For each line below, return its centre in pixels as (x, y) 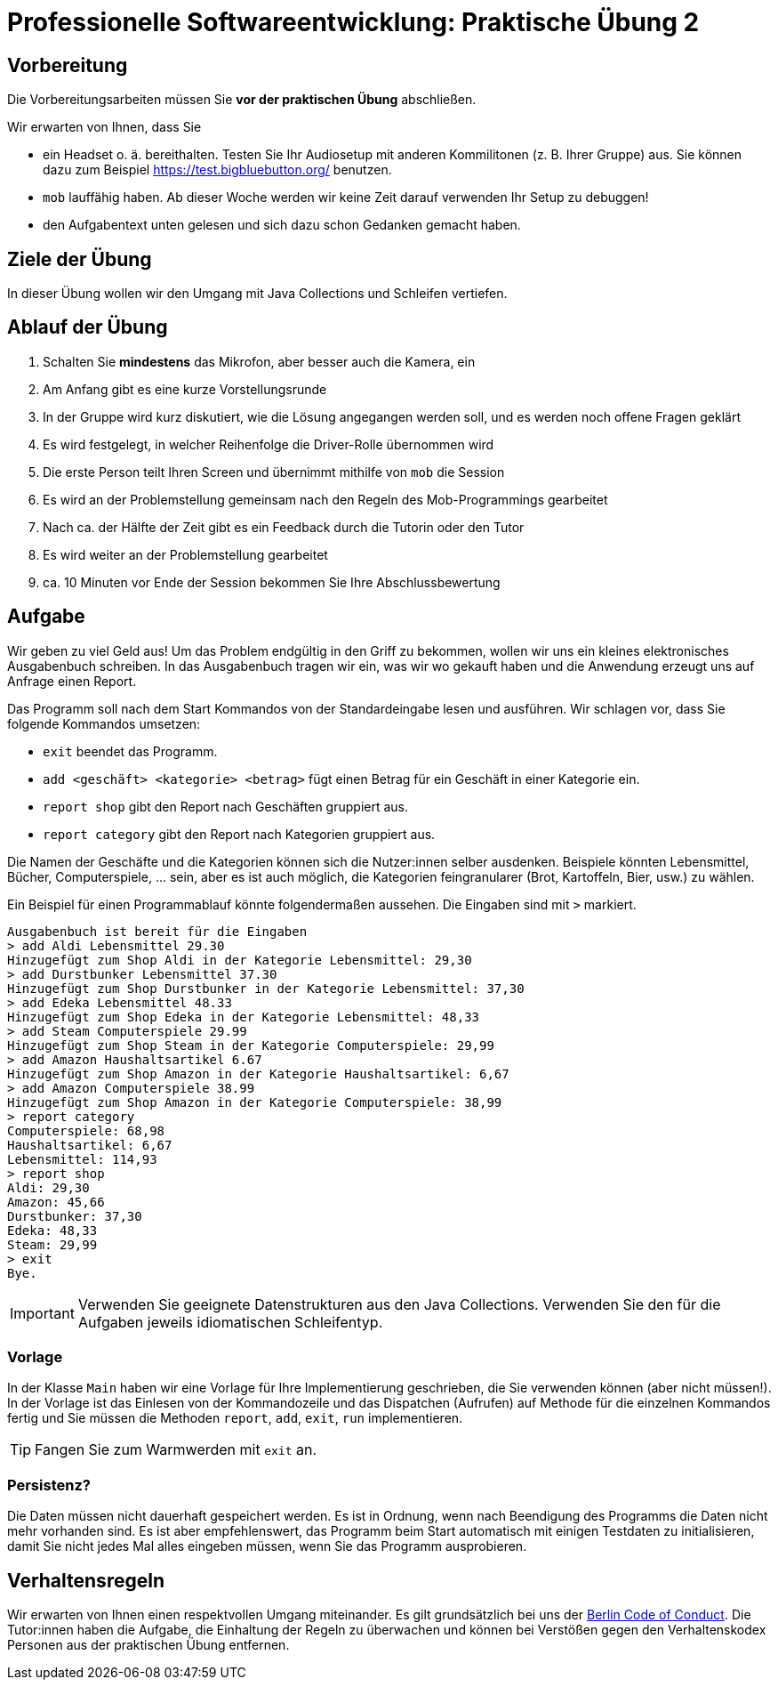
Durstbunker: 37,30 (75, 1216)
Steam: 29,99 (52, 1244)
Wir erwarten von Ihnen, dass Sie (104, 127)
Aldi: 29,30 (48, 1187)
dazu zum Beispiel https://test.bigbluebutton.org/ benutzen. (217, 170)
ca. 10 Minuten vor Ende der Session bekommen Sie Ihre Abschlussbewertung (272, 582)
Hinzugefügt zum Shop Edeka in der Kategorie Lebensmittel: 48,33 (244, 1017)
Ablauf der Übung (88, 327)
